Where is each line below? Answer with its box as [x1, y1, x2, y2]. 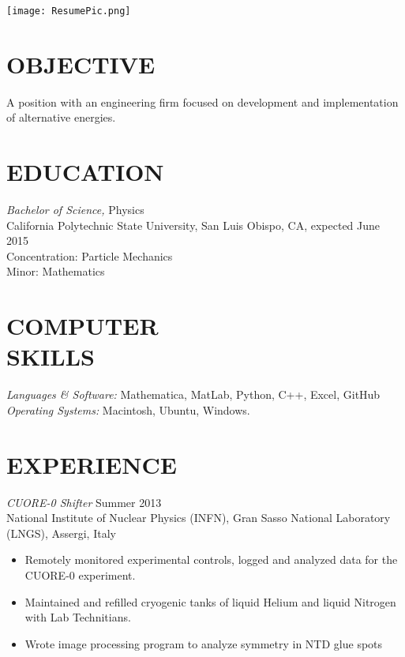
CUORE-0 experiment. [24, 567, 136, 584]
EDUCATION [6, 156, 164, 188]
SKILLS [6, 340, 95, 373]
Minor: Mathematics [6, 263, 105, 280]
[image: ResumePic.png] [6, 6, 131, 17]
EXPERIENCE [6, 448, 177, 480]
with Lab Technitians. [24, 609, 131, 625]
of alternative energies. [6, 109, 116, 126]
